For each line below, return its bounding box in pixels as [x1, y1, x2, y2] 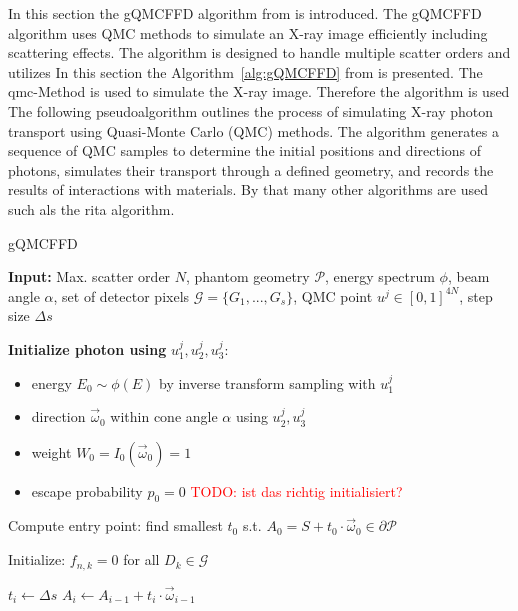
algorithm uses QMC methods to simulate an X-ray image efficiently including [8, 22, 488, 43]
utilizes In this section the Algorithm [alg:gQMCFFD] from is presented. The [8, 61, 483, 82]
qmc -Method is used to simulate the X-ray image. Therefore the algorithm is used [8, 81, 510, 102]
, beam [447, 266, 490, 287]
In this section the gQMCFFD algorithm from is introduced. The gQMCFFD [8, 3, 482, 23]
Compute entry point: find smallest [8, 515, 223, 536]
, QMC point [293, 285, 373, 306]
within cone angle [110, 406, 218, 427]
